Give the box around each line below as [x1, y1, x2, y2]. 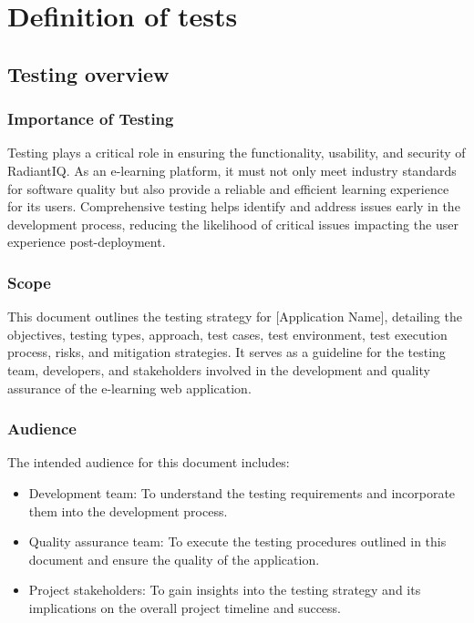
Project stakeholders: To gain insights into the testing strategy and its [28, 580, 421, 599]
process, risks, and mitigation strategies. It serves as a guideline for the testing [7, 342, 446, 362]
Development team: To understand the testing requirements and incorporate [28, 483, 456, 502]
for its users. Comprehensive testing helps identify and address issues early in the [7, 197, 460, 216]
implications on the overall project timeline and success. [28, 597, 341, 617]
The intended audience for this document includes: [7, 453, 290, 472]
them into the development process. [28, 501, 228, 520]
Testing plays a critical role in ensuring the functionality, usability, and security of [7, 143, 466, 162]
